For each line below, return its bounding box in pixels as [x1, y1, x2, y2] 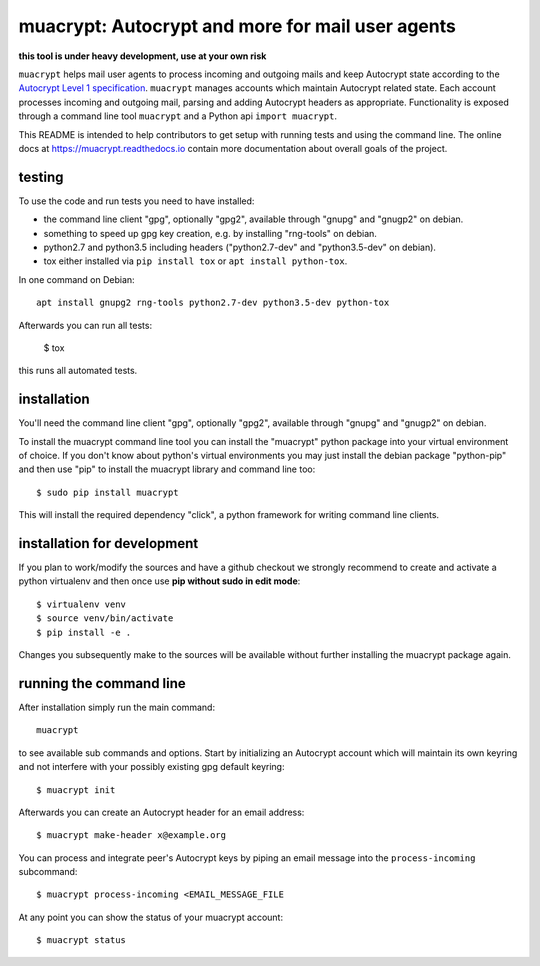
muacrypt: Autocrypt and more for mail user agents [18, 15, 457, 37]
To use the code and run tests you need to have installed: [18, 195, 255, 207]
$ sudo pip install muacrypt [36, 486, 179, 498]
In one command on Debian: [18, 273, 135, 285]
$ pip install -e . [36, 626, 132, 638]
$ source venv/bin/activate [36, 613, 174, 624]
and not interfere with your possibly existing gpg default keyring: [18, 761, 285, 773]
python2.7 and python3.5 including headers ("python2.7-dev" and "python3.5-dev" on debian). [43, 241, 437, 253]
